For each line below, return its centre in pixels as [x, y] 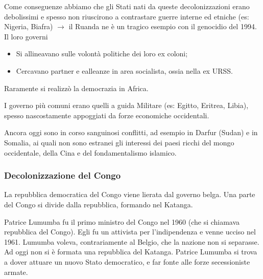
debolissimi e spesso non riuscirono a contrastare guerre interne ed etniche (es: [127, 16]
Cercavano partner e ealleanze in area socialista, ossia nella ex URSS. [124, 70]
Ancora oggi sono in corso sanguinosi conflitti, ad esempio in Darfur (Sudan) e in [131, 132]
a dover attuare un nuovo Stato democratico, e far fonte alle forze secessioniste [127, 261]
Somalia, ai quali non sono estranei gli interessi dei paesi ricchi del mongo [119, 142]
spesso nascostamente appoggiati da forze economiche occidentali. [107, 115]
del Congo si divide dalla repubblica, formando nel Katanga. [99, 204]
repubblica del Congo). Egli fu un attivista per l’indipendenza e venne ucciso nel [130, 232]
